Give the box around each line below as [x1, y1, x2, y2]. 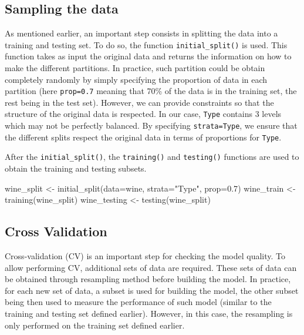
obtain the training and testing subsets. [5, 162, 147, 175]
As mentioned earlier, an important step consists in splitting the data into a [5, 27, 278, 39]
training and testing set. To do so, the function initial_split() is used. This [5, 38, 288, 51]
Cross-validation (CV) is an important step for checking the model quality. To [5, 250, 285, 262]
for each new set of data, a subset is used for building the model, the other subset [5, 284, 299, 296]
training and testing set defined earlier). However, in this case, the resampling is [5, 307, 293, 320]
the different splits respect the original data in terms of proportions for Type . [5, 130, 282, 143]
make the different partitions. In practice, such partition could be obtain [5, 62, 265, 74]
